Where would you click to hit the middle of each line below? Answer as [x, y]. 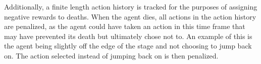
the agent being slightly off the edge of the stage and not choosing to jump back [128, 46]
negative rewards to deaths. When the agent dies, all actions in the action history [130, 16]
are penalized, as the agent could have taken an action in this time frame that [125, 26]
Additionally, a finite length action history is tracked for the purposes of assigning [131, 6]
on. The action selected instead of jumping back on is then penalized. [111, 55]
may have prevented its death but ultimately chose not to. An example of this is [128, 36]
